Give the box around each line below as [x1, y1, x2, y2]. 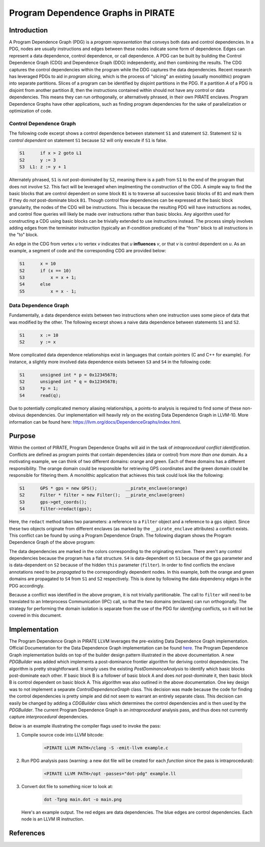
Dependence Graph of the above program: [9, 539, 95, 545]
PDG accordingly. [9, 583, 45, 588]
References [9, 829, 45, 838]
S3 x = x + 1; [19, 274, 77, 280]
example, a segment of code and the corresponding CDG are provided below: [9, 248, 166, 254]
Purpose [9, 432, 36, 440]
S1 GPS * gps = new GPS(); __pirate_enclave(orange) [19, 485, 188, 491]
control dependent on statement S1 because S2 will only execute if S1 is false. [9, 137, 167, 143]
